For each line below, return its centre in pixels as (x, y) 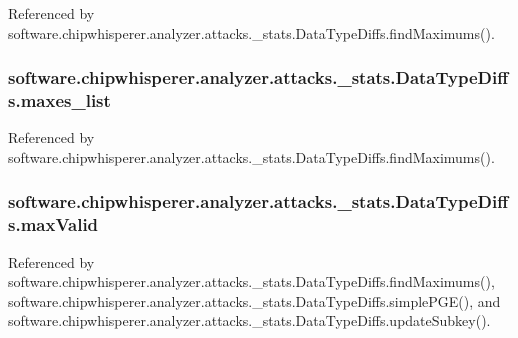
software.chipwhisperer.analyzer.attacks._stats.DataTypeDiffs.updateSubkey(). (249, 320)
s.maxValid (53, 224)
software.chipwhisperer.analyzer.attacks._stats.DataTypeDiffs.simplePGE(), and (254, 300)
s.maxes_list (59, 100)
